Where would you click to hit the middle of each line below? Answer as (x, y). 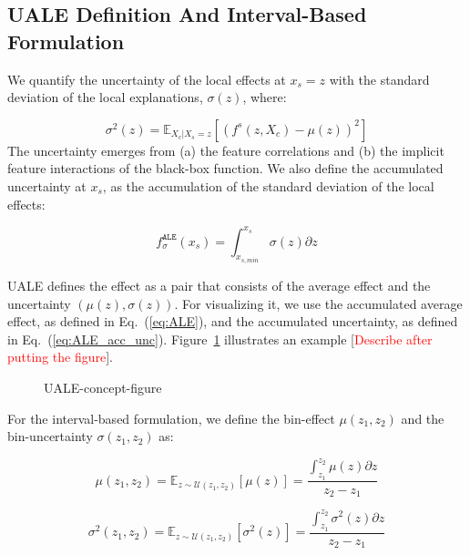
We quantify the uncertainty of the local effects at (147, 79)
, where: (265, 97)
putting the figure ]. (60, 357)
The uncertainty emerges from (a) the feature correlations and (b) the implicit (226, 150)
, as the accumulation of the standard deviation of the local (268, 185)
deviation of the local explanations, (105, 97)
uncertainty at (47, 185)
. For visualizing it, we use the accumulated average (318, 303)
